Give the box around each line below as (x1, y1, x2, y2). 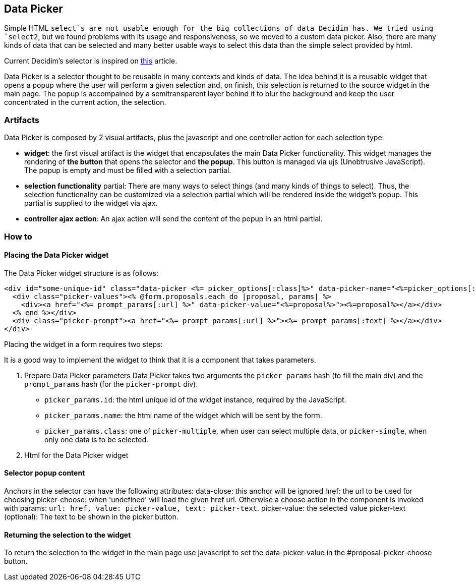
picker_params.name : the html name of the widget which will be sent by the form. (44, 411, 322, 420)
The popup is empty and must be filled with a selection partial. (24, 166, 231, 175)
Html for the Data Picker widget (24, 450, 129, 459)
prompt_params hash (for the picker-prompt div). (24, 379, 198, 388)
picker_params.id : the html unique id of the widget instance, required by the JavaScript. (44, 395, 346, 404)
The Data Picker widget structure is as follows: (4, 268, 158, 277)
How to (4, 231, 32, 242)
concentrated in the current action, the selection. (4, 98, 166, 107)
